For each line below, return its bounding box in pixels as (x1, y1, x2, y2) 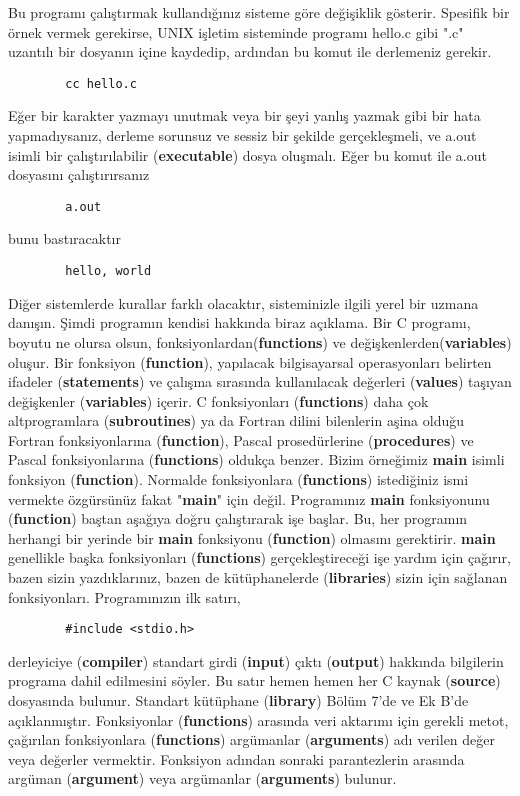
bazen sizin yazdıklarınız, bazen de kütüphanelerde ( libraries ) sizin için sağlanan (8, 567, 508, 588)
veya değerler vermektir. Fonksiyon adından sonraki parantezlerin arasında (8, 748, 465, 769)
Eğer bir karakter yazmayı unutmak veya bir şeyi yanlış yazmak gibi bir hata (8, 105, 481, 126)
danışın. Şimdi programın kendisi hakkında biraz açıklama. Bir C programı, (8, 312, 471, 333)
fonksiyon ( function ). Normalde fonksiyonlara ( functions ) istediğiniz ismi (8, 469, 469, 490)
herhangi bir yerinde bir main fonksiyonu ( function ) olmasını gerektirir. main (8, 527, 496, 548)
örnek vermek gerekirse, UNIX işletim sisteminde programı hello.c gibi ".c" (8, 21, 464, 42)
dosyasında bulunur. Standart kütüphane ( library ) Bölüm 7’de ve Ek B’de (8, 690, 469, 711)
